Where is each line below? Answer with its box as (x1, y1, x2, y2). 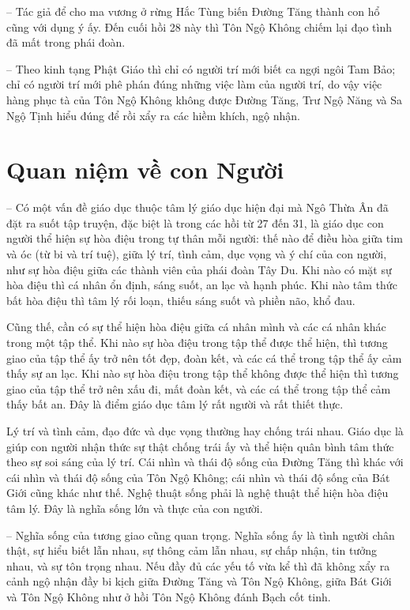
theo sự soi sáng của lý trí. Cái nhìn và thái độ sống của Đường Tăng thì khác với (6, 454, 404, 470)
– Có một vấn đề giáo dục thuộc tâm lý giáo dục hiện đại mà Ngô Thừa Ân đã (6, 199, 389, 216)
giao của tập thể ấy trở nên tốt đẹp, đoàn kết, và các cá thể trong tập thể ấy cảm (6, 349, 402, 366)
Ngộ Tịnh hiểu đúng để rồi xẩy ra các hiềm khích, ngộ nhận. (6, 107, 300, 123)
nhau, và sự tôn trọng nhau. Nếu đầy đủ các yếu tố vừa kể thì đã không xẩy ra (6, 557, 390, 574)
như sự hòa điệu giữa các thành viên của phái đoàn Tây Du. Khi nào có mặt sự (6, 261, 392, 277)
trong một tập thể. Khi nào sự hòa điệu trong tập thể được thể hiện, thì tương (6, 334, 388, 351)
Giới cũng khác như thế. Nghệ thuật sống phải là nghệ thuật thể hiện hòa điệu (6, 484, 389, 501)
